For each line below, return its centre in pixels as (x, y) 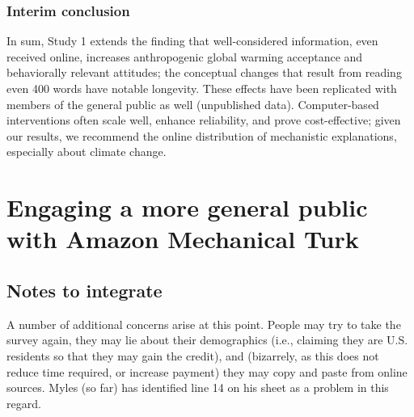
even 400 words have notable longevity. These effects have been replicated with (202, 88)
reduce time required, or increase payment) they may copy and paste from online (207, 371)
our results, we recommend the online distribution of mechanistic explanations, (202, 135)
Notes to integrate (84, 290)
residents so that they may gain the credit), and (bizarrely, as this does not (193, 355)
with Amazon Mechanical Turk (183, 239)
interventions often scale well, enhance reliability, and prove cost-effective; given (204, 120)
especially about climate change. (87, 152)
